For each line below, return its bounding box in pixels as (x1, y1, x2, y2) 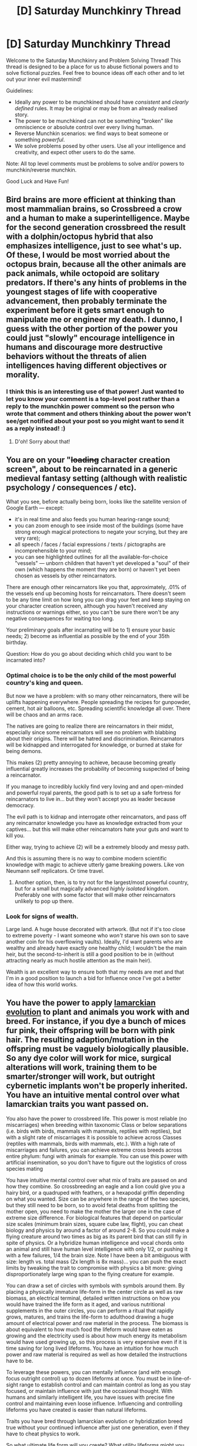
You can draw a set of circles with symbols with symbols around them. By (6, 1281, 185, 1289)
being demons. (6, 747, 43, 754)
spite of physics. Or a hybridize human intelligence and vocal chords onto (6, 1239, 185, 1246)
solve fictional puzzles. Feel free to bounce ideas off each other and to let (6, 69, 185, 76)
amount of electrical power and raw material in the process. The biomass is (6, 1319, 189, 1326)
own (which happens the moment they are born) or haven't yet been (14, 566, 181, 573)
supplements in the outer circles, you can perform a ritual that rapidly (6, 1307, 174, 1314)
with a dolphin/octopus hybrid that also (6, 232, 153, 242)
